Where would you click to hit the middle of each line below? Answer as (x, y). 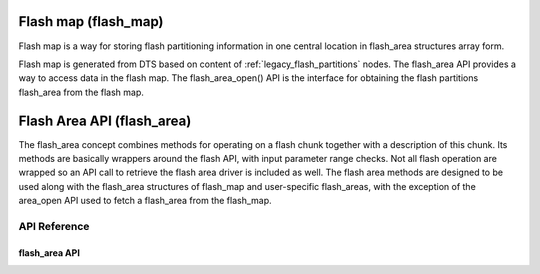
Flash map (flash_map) (91, 21)
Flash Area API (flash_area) (105, 120)
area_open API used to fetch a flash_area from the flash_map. (145, 201)
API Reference (54, 226)
